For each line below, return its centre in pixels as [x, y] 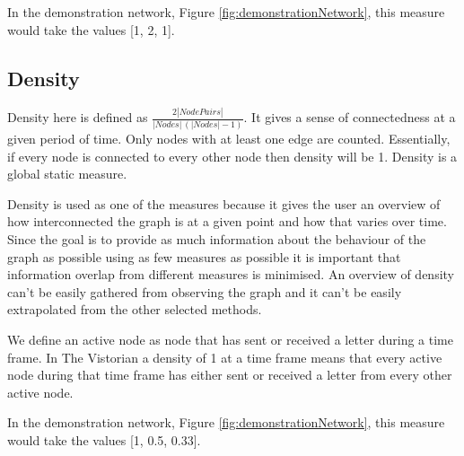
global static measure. [67, 174]
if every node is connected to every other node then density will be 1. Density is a [232, 156]
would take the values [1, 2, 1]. [91, 29]
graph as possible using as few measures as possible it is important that [204, 256]
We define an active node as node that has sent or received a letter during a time [230, 339]
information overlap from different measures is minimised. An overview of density [231, 274]
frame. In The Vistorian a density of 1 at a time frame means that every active [225, 357]
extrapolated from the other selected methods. [135, 309]
